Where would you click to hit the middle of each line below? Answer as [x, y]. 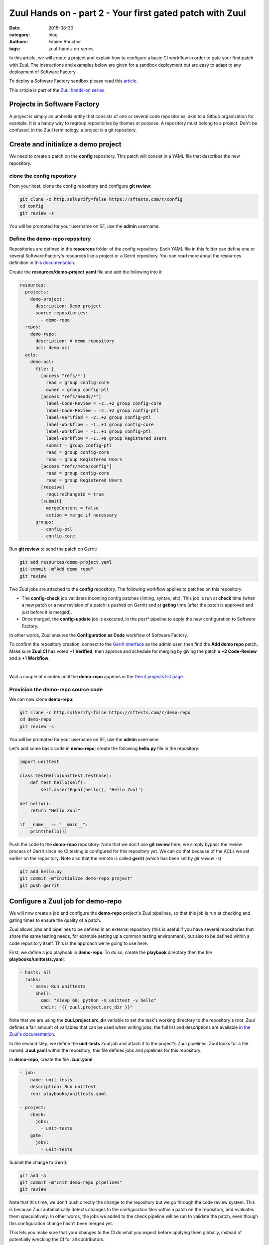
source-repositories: [62, 313]
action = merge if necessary [81, 515]
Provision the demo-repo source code [56, 689]
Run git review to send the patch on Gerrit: [53, 549]
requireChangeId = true [75, 494]
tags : [15, 49]
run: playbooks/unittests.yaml [68, 1094]
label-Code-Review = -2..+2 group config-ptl [102, 410]
